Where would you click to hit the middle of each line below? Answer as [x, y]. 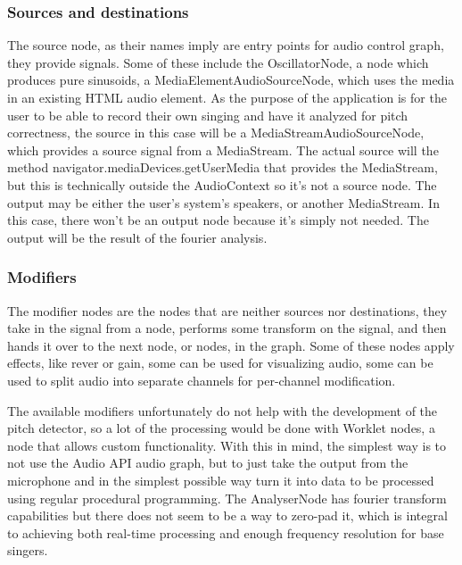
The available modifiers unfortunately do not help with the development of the [223, 410]
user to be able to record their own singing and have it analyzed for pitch [208, 115]
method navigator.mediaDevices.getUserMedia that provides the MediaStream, [223, 167]
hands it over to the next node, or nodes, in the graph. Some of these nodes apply [231, 345]
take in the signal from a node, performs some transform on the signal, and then [227, 328]
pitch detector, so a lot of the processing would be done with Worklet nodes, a [221, 428]
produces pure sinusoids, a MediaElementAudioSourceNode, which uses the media [231, 80]
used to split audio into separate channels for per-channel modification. [202, 380]
